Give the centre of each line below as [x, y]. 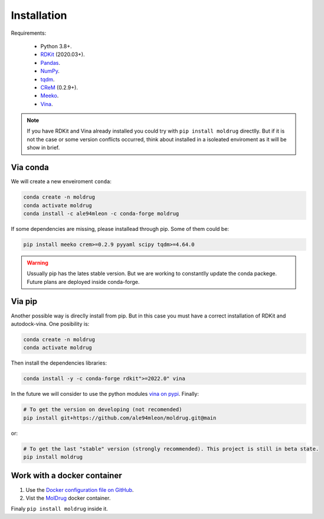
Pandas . [50, 62]
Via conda [30, 168]
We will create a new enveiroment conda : [61, 181]
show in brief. [43, 148]
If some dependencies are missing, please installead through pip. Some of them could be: [120, 229]
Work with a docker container [66, 476]
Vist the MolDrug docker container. [68, 498]
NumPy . [50, 71]
